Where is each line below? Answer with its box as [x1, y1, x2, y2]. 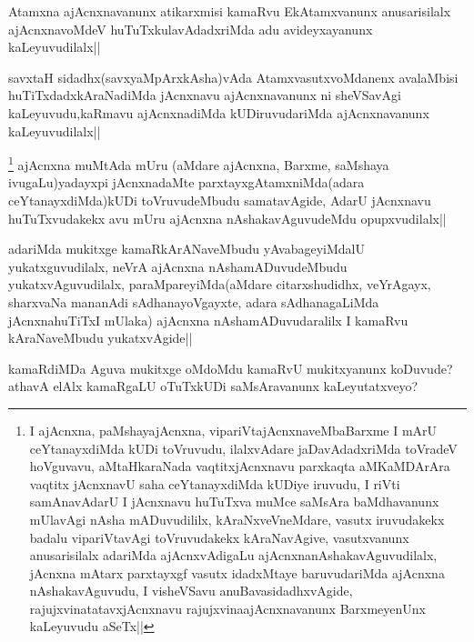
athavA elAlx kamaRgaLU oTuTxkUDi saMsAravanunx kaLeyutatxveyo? [8, 376, 419, 396]
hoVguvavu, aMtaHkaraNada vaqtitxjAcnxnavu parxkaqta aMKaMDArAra [29, 456, 450, 476]
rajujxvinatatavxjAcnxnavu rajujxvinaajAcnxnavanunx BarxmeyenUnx [29, 598, 427, 617]
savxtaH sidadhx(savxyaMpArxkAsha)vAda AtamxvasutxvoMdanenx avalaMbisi [8, 67, 459, 86]
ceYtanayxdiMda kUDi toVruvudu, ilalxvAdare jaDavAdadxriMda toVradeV [29, 438, 458, 457]
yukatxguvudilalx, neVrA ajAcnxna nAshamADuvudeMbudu [8, 256, 348, 276]
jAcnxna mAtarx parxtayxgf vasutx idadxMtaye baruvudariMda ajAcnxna [29, 563, 445, 582]
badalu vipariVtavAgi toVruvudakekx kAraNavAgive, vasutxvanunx [29, 527, 409, 547]
